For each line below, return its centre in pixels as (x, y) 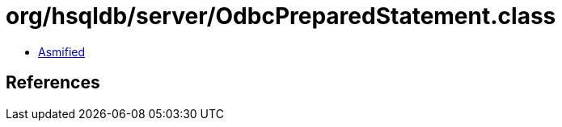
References (53, 83)
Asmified (62, 51)
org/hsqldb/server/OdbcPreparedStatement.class (281, 16)
